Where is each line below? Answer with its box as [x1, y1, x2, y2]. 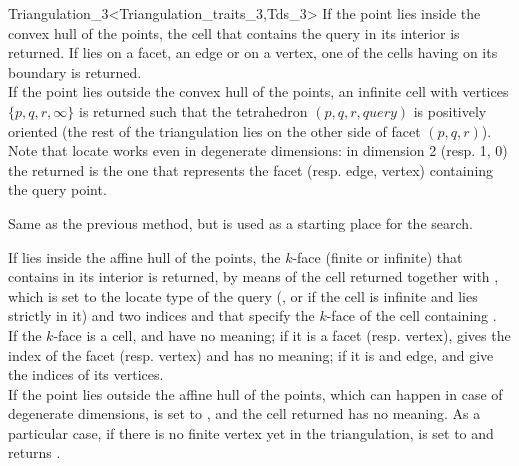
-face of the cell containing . [326, 305, 497, 326]
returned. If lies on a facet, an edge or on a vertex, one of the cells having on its [8, 42, 498, 63]
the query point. [8, 179, 107, 200]
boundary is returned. [8, 61, 142, 82]
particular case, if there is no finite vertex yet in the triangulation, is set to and [8, 422, 494, 443]
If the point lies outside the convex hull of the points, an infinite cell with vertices [8, 81, 509, 102]
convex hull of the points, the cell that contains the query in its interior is [8, 22, 460, 43]
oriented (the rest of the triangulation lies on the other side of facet [8, 120, 421, 141]
